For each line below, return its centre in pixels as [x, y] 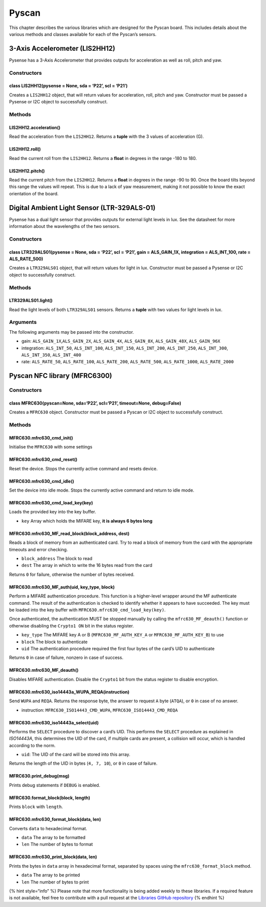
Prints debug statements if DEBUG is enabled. [55, 785]
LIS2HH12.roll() [25, 149]
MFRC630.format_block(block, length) [50, 798]
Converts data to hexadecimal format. [48, 828]
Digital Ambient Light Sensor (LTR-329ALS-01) [82, 207]
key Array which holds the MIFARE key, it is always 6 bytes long [87, 521]
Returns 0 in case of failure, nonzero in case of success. [66, 657]
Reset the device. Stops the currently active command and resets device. [83, 469]
